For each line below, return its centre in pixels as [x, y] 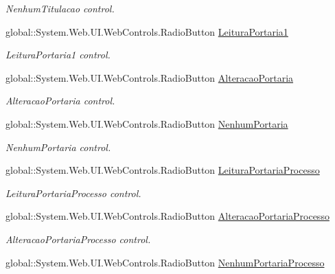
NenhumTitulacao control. [60, 8]
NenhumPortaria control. [58, 147]
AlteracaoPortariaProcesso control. [78, 239]
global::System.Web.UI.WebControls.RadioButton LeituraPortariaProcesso [163, 170]
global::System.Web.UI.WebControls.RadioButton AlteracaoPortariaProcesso [167, 216]
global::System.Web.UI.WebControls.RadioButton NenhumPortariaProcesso [165, 262]
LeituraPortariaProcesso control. [73, 193]
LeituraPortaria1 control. [58, 55]
